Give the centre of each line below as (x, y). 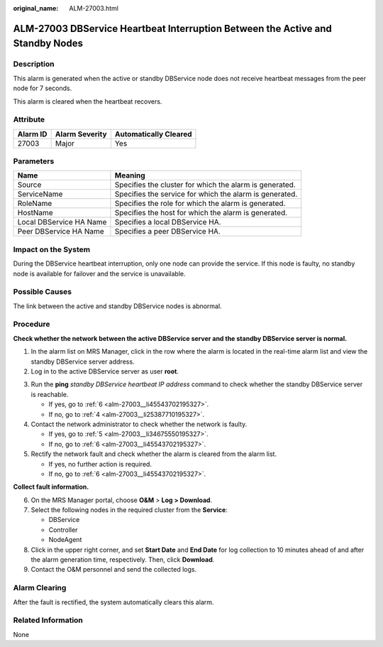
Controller (63, 530)
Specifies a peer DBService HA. (168, 232)
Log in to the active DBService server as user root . (105, 371)
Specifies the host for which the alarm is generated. (201, 213)
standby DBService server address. (83, 361)
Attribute (29, 119)
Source (29, 185)
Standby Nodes (48, 44)
